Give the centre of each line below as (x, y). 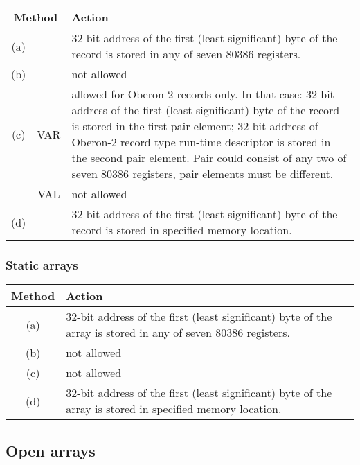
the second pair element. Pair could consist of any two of (209, 158)
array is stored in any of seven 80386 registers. (178, 333)
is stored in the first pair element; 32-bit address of (195, 126)
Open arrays (51, 450)
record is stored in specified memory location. (182, 230)
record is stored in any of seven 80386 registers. (186, 54)
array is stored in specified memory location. (174, 409)
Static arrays (42, 264)
